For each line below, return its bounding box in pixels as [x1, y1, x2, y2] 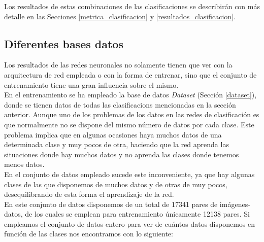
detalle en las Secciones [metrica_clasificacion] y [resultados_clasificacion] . [4, 11, 236, 21]
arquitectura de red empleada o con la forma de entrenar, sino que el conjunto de [4, 69, 257, 80]
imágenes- [219, 198, 250, 209]
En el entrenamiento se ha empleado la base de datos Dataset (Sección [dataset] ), [4, 89, 257, 100]
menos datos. [4, 159, 45, 169]
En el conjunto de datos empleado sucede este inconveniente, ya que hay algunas [4, 168, 255, 179]
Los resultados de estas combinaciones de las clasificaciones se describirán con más [4, 1, 260, 11]
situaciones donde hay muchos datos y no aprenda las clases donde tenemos [4, 149, 239, 159]
